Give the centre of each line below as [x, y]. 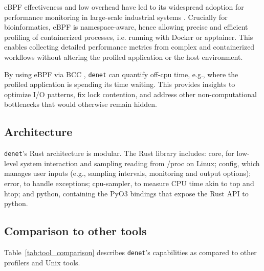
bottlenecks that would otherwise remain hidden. [81, 104]
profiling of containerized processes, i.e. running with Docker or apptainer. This [129, 37]
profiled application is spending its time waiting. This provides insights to [120, 84]
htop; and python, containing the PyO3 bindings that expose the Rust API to [126, 193]
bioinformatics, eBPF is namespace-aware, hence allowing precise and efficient [126, 27]
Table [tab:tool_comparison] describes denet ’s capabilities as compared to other [130, 252]
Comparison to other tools [75, 231]
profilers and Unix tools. [42, 262]
